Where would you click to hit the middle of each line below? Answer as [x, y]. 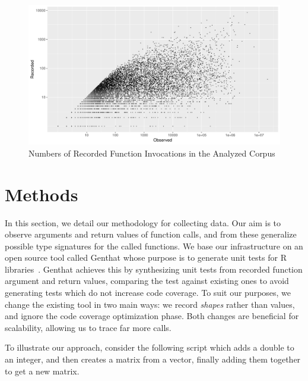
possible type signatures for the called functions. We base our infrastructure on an [154, 246]
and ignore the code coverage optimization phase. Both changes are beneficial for [152, 316]
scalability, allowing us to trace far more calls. [88, 327]
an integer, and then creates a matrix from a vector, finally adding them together [153, 359]
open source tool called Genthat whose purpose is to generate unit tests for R [146, 257]
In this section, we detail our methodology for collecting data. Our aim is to [143, 222]
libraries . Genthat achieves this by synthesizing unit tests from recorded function [154, 269]
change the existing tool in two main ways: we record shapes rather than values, [150, 304]
